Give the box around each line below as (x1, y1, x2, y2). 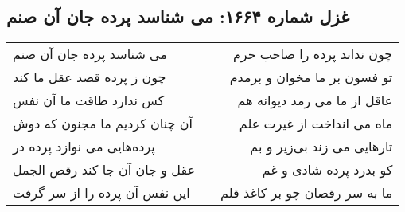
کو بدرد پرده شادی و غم (262, 160, 393, 179)
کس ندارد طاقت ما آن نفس (13, 91, 165, 110)
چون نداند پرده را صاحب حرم (232, 45, 393, 64)
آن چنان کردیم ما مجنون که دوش (13, 114, 193, 133)
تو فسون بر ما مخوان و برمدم (229, 68, 393, 87)
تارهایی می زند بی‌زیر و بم (250, 137, 393, 156)
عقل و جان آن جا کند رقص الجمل (13, 160, 196, 179)
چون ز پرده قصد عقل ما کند (13, 68, 166, 87)
